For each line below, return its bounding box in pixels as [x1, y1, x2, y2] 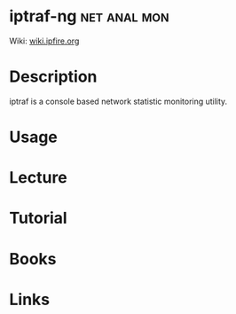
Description [9, 67, 98, 87]
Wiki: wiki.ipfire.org [9, 35, 80, 46]
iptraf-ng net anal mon [9, 6, 169, 27]
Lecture [9, 168, 68, 188]
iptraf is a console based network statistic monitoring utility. [9, 96, 228, 106]
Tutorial [9, 208, 68, 228]
